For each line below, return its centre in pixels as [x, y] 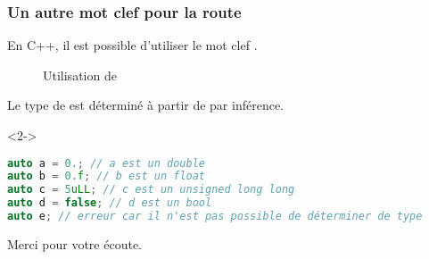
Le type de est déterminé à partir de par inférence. [146, 105]
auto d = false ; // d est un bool [110, 203]
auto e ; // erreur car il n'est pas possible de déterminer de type [215, 217]
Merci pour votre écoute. [75, 243]
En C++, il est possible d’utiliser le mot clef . [132, 45]
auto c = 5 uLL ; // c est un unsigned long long [151, 190]
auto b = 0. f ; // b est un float [107, 176]
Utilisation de [80, 75]
